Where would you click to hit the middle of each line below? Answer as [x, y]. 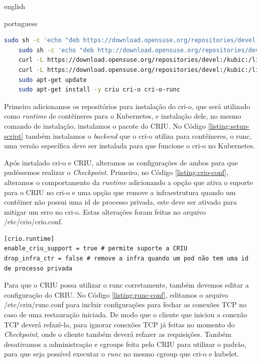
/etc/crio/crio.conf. [34, 221]
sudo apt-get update [52, 80]
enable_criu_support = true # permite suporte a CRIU [96, 249]
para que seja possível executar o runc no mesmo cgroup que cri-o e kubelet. [121, 354]
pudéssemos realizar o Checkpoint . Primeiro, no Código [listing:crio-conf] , [116, 172]
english [15, 6]
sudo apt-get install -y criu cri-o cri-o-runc [99, 90]
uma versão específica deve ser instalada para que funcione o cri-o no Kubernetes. [129, 146]
